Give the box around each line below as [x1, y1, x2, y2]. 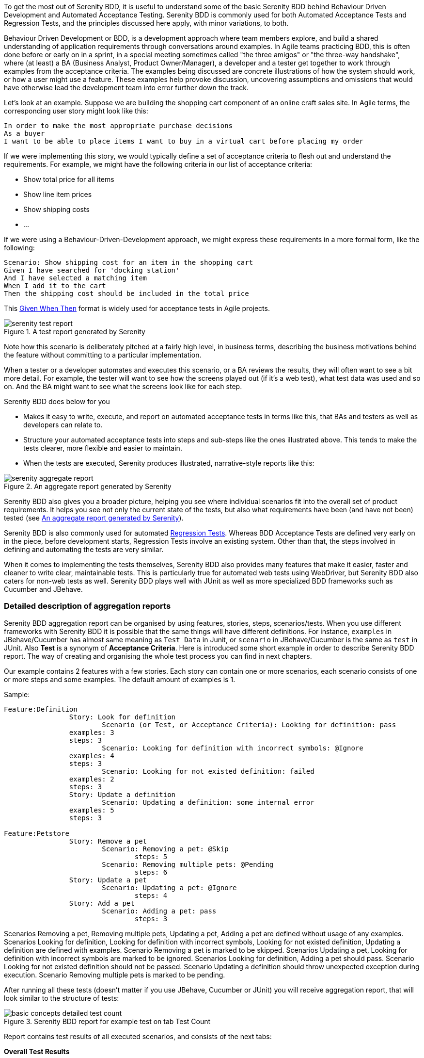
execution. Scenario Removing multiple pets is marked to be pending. [4, 970, 225, 979]
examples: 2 [69, 775, 114, 783]
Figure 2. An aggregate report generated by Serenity [4, 482, 172, 490]
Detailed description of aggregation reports [4, 601, 171, 611]
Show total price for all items [23, 175, 114, 183]
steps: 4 [134, 891, 168, 899]
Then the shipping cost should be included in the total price [4, 290, 249, 297]
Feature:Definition [4, 705, 78, 713]
